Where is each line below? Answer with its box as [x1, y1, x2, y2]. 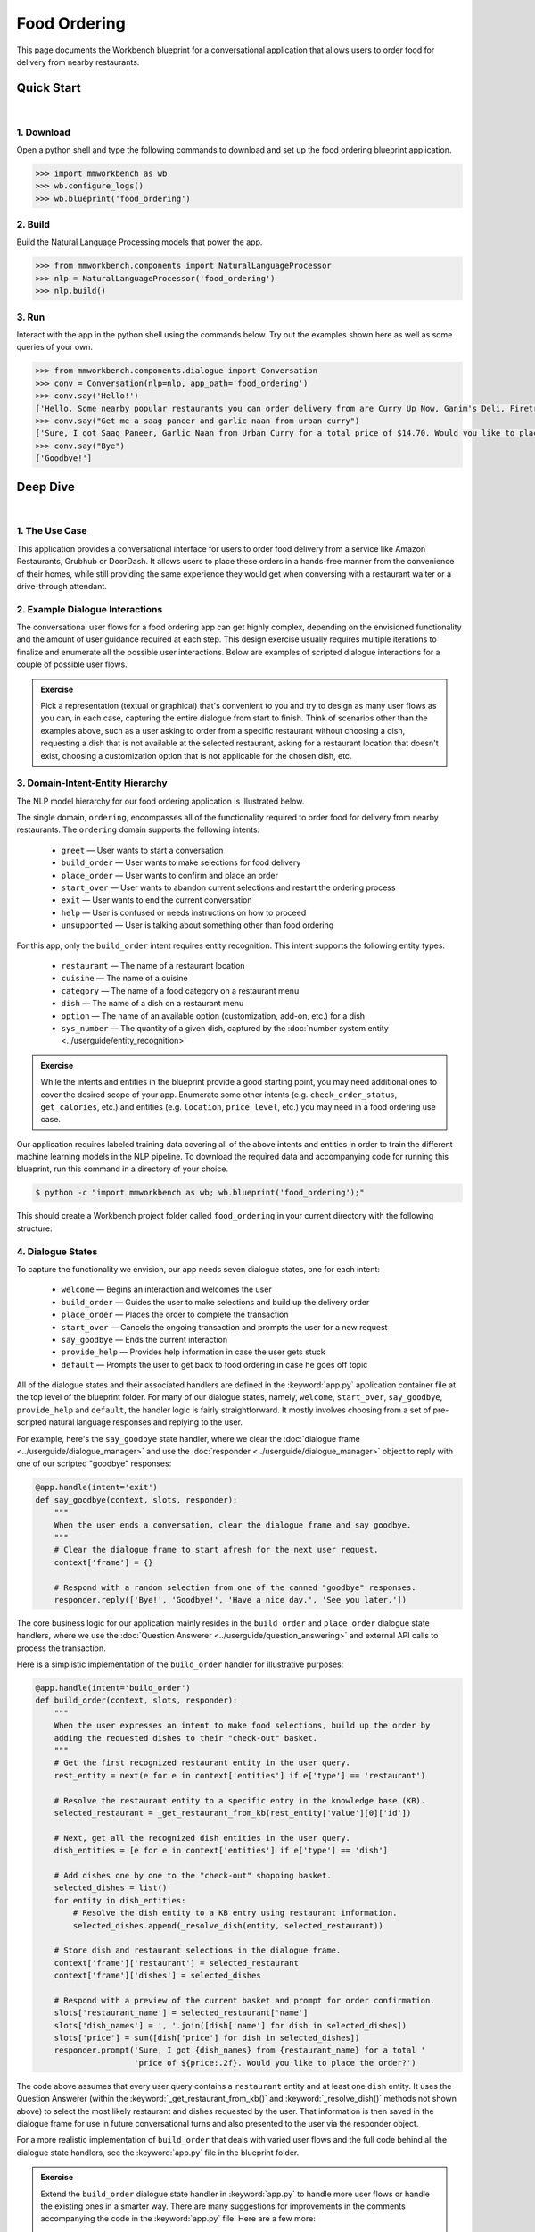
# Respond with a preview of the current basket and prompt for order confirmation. [53, 1995, 436, 2005]
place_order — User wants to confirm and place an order [61, 870, 278, 880]
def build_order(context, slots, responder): [35, 1695, 238, 1705]
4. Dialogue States [16, 1245, 98, 1258]
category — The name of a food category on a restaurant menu [61, 985, 300, 995]
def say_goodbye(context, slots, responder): [35, 1495, 238, 1504]
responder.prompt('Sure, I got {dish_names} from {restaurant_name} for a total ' [53, 2045, 426, 2055]
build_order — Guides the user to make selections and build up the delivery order [61, 1296, 370, 1307]
